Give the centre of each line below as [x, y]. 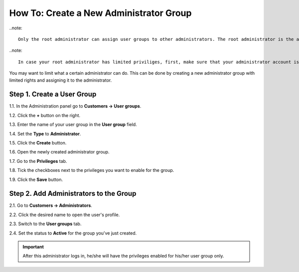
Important [33, 247]
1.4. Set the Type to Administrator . [45, 134]
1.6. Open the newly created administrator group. [59, 152]
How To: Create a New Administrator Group [100, 13]
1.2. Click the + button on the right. [45, 115]
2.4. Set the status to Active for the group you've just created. [73, 233]
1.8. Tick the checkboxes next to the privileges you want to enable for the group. [92, 170]
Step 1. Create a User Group [53, 94]
